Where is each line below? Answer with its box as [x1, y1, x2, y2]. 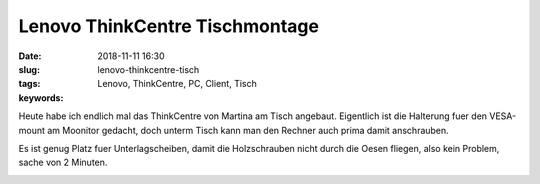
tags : [18, 78, 41, 90]
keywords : [18, 91, 64, 104]
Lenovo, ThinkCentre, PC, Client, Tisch [97, 78, 257, 90]
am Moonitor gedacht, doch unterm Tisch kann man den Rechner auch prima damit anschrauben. [46, 124, 449, 136]
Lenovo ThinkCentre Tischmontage [18, 15, 320, 37]
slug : [18, 63, 40, 75]
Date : [18, 50, 42, 62]
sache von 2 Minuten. [18, 156, 108, 169]
